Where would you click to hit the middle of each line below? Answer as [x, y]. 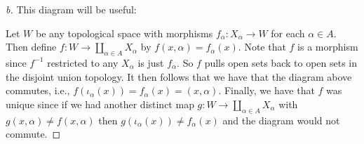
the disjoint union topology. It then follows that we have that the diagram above [179, 76]
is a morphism [328, 47]
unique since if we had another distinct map [100, 104]
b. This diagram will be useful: [71, 9]
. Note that [262, 47]
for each [288, 33]
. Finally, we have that [267, 90]
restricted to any [83, 62]
